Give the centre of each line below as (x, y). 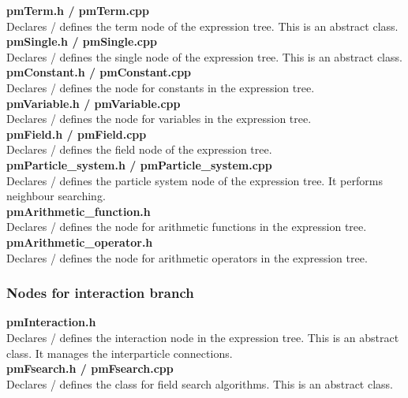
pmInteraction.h (51, 322)
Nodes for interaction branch (100, 293)
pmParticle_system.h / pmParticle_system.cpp (139, 164)
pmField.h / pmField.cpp (77, 134)
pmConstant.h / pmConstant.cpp (99, 72)
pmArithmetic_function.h (79, 211)
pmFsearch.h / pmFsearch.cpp (90, 368)
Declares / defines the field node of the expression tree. (139, 149)
